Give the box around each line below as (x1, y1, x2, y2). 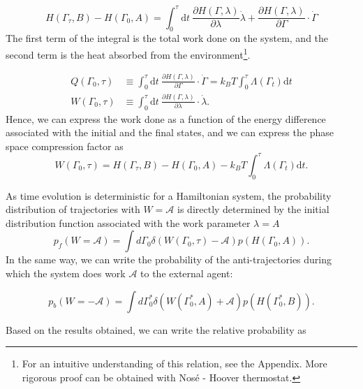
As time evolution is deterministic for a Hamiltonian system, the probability (6, 188, 332, 203)
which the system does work (6, 266, 126, 280)
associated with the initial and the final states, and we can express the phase (6, 125, 334, 140)
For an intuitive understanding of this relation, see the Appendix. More (22, 356, 327, 371)
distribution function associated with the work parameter (6, 215, 251, 230)
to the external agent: (140, 266, 233, 280)
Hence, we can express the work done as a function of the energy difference (6, 111, 326, 126)
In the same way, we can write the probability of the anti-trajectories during (6, 252, 332, 267)
